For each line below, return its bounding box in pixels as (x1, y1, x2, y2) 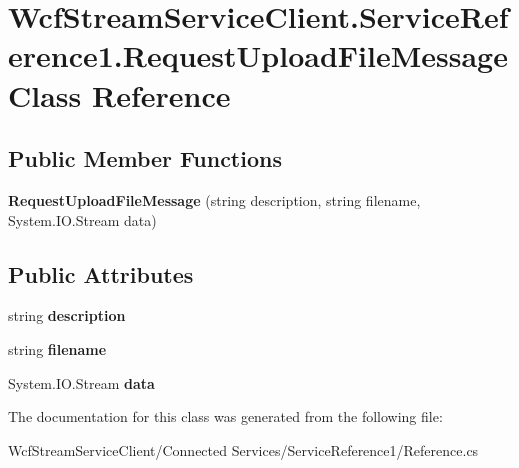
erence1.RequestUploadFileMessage (8, 35, 508, 76)
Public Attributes (8, 258, 194, 289)
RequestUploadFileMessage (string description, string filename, (8, 189, 421, 210)
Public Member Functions (8, 143, 282, 174)
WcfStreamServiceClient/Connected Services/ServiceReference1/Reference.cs (8, 439, 479, 460)
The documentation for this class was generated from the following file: (8, 406, 443, 427)
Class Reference (8, 74, 231, 115)
